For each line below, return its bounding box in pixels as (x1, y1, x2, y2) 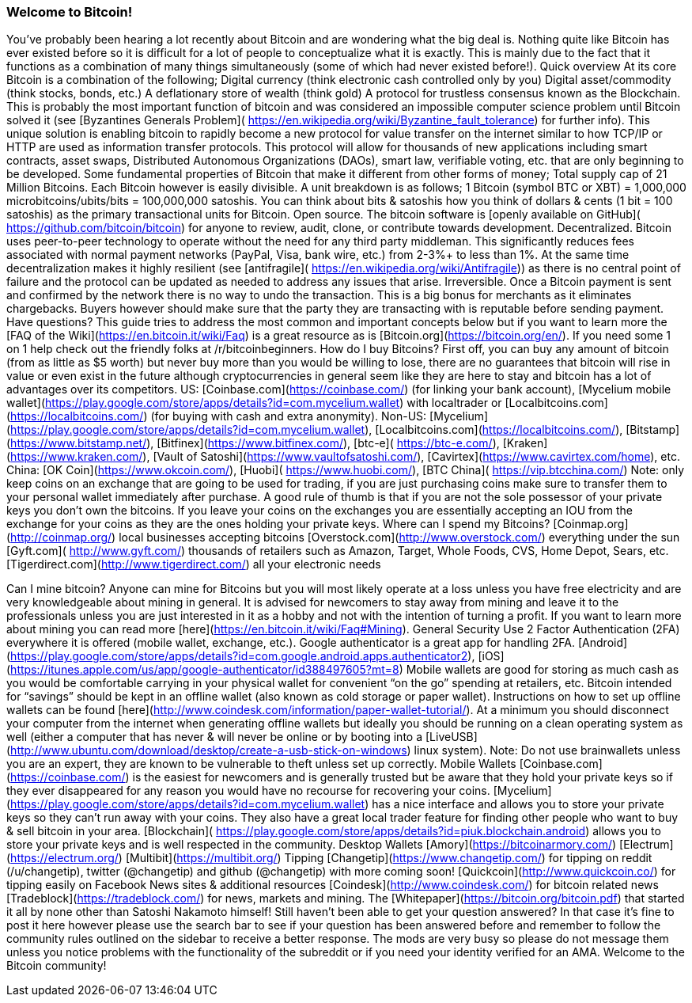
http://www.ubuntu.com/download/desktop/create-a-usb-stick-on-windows (10, 743, 407, 758)
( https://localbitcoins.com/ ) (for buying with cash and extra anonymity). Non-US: (6, 409, 427, 424)
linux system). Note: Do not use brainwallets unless (414, 743, 681, 758)
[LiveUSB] (425, 730, 478, 744)
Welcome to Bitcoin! (6, 4, 133, 20)
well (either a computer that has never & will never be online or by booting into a (6, 730, 423, 744)
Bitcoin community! (6, 959, 107, 973)
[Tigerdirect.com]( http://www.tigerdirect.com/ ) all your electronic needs (6, 557, 381, 572)
